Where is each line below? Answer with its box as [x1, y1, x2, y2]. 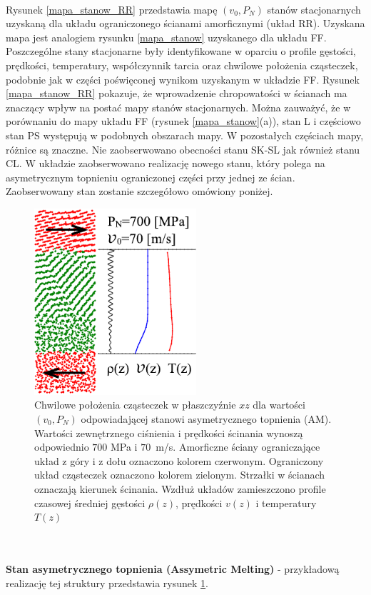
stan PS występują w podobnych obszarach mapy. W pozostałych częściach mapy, [6, 127, 364, 142]
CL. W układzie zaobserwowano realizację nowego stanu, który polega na [6, 156, 325, 171]
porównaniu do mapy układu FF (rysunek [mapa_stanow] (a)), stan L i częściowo [6, 114, 361, 129]
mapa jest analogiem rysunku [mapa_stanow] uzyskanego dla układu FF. [6, 29, 327, 44]
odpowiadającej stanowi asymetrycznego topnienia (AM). [81, 411, 332, 426]
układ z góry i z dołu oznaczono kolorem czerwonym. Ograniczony [34, 453, 324, 468]
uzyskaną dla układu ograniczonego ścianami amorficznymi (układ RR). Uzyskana [6, 16, 365, 31]
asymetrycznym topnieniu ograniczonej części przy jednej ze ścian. [6, 169, 295, 184]
